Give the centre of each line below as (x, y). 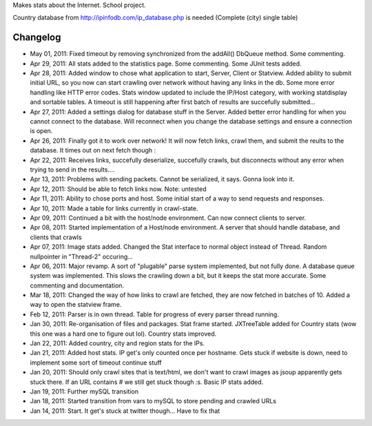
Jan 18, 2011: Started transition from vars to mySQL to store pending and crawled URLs (153, 401)
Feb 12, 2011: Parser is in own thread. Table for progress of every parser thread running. (154, 314)
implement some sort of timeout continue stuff (96, 363)
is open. (41, 131)
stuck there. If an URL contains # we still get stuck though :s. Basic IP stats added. (147, 382)
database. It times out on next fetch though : (93, 150)
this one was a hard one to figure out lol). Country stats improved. (123, 334)
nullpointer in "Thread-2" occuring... (82, 256)
